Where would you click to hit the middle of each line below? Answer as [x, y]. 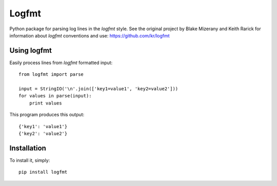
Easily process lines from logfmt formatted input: [61, 63]
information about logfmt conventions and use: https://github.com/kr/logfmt [90, 35]
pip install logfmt [43, 172]
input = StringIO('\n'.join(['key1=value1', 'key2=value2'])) [98, 89]
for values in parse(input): [55, 96]
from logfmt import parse [51, 75]
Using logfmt [31, 50]
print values [45, 103]
